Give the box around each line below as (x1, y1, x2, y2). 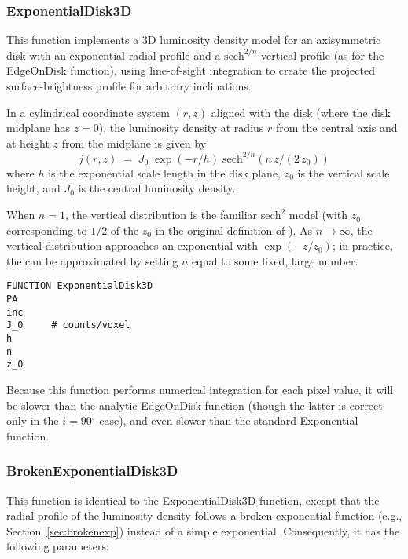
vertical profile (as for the (261, 46, 384, 63)
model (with (289, 206, 348, 223)
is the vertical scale (297, 164, 390, 181)
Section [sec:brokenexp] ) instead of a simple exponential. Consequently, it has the (6, 522, 400, 539)
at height (6, 134, 50, 151)
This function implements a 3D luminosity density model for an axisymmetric (6, 31, 381, 48)
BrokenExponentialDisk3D (6, 461, 178, 480)
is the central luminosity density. (78, 180, 236, 196)
